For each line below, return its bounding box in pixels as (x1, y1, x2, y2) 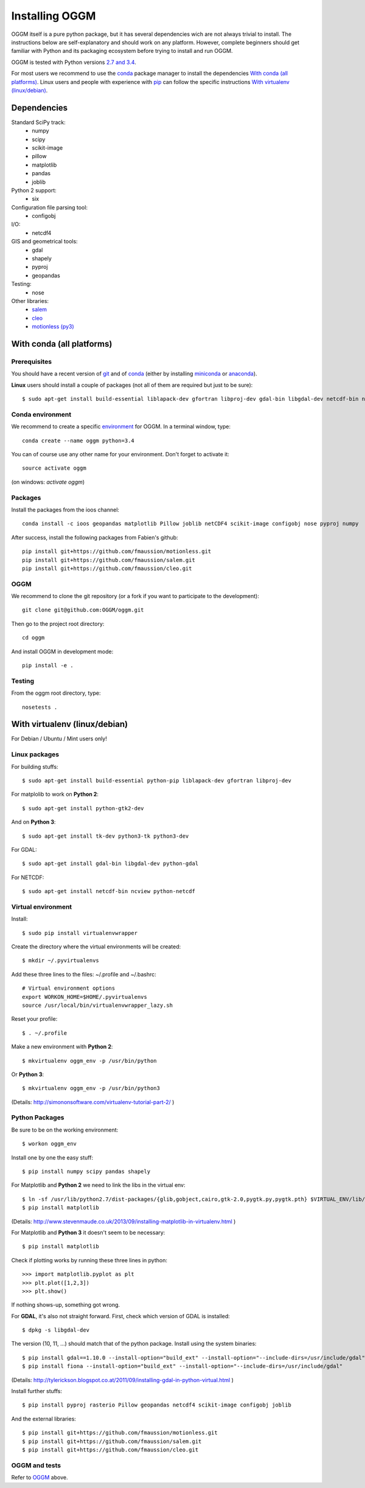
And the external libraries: (11, 1415, 76, 1422)
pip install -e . (22, 662, 74, 669)
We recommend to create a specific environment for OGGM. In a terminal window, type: (11, 423, 231, 430)
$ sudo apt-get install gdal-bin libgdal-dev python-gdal (22, 860, 199, 867)
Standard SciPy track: (11, 119, 66, 126)
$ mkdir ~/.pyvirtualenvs (22, 957, 100, 964)
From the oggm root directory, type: (11, 689, 101, 697)
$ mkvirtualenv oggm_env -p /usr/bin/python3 (22, 1085, 161, 1092)
